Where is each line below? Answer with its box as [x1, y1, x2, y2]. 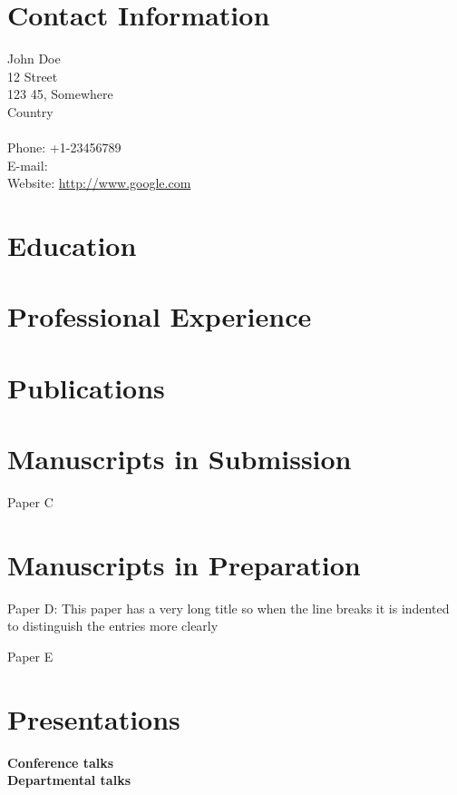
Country [7, 102, 53, 121]
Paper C [7, 493, 53, 512]
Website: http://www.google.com [7, 173, 191, 192]
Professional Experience [7, 298, 312, 335]
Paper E [7, 647, 53, 666]
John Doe [7, 49, 61, 68]
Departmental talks [7, 770, 131, 790]
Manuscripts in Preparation [7, 545, 361, 583]
